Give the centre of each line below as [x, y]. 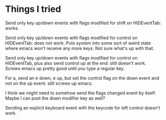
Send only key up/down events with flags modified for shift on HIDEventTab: [83, 23]
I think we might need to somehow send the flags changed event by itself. [81, 93]
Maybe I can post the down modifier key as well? [55, 98]
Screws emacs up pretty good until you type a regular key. [65, 68]
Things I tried [33, 9]
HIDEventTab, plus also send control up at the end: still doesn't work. [76, 63]
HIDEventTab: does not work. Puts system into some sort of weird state [78, 43]
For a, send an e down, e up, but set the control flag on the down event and [82, 78]
